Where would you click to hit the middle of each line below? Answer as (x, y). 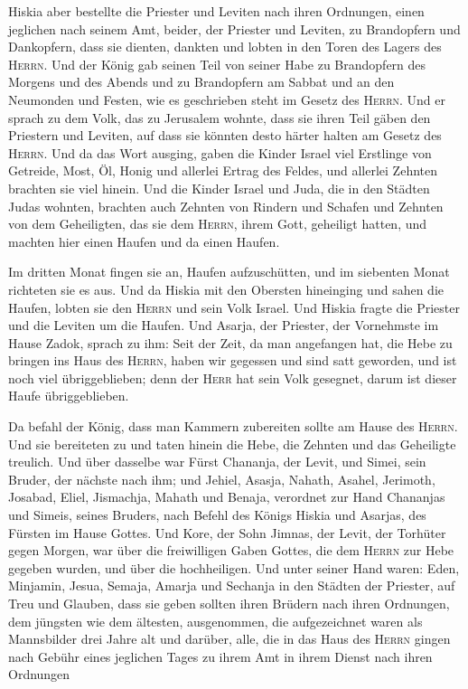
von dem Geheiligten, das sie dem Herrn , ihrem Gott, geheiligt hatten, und (218, 224)
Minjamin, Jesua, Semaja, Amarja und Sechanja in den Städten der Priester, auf (232, 585)
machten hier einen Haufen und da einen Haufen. (144, 241)
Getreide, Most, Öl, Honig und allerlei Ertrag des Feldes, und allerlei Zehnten (223, 170)
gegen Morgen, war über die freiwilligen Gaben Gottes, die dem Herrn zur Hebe (231, 550)
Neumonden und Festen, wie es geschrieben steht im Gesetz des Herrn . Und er (227, 99)
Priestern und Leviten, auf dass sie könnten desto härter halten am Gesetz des (225, 135)
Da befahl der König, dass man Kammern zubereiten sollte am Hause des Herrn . (233, 426)
